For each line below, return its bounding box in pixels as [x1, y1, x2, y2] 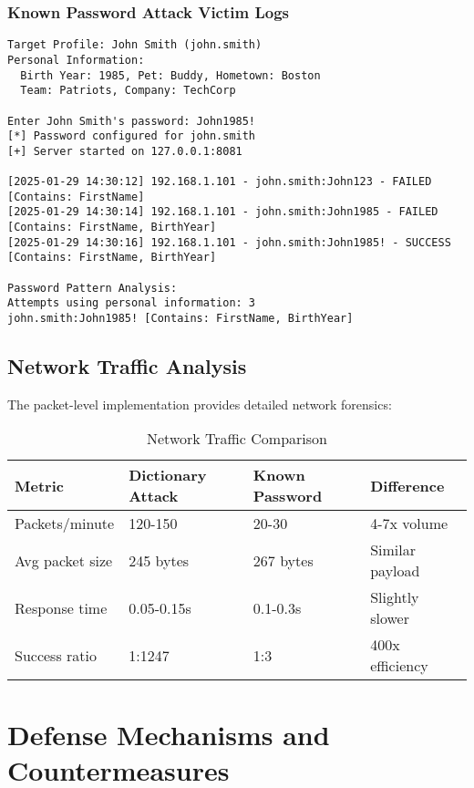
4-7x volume [370, 513, 448, 534]
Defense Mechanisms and [7, 715, 330, 752]
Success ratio [15, 644, 97, 666]
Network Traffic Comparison [147, 428, 327, 450]
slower [370, 607, 409, 629]
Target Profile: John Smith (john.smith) [7, 38, 263, 52]
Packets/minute [15, 513, 115, 534]
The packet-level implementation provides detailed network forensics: [7, 394, 392, 413]
